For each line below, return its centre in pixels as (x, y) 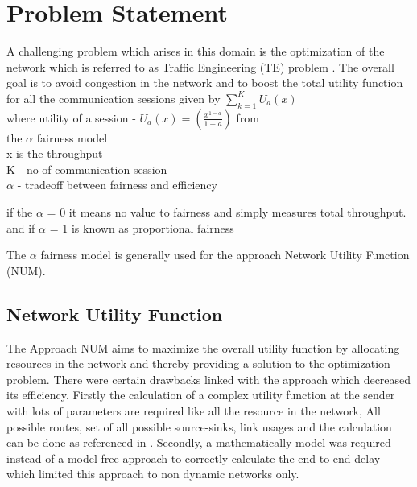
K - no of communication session (87, 169)
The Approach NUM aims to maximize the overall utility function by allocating (203, 347)
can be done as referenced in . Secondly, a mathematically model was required (199, 442)
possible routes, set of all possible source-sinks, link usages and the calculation (199, 426)
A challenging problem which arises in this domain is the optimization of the (196, 51)
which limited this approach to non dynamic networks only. (153, 474)
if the (20, 212)
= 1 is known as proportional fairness (142, 227)
